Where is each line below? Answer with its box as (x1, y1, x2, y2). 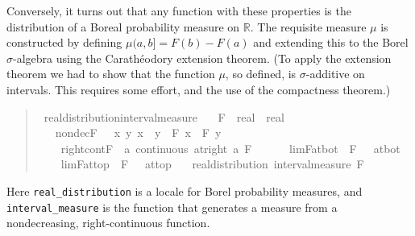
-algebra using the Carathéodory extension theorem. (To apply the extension (13, 49, 392, 66)
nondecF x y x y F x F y (55, 124, 222, 141)
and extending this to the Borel (253, 34, 409, 51)
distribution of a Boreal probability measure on (6, 18, 240, 35)
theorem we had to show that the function (6, 65, 215, 82)
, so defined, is (225, 65, 297, 82)
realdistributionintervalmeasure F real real (44, 108, 284, 125)
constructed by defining (6, 34, 122, 51)
